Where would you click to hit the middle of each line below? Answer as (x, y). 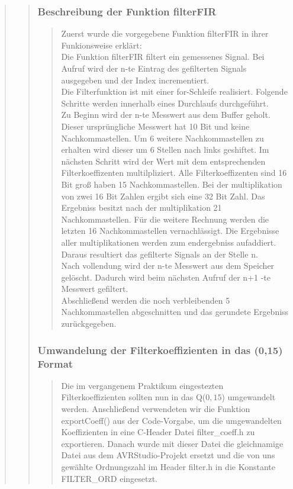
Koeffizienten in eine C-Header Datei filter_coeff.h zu (158, 432)
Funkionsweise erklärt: (102, 45)
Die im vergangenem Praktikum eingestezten (142, 385)
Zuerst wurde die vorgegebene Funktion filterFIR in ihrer (165, 33)
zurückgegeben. (89, 324)
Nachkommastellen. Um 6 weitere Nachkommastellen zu (162, 138)
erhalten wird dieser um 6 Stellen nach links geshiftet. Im (165, 149)
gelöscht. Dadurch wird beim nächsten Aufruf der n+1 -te (166, 277)
